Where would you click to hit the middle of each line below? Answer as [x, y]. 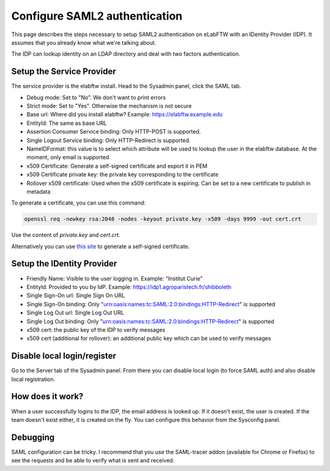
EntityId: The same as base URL [67, 123]
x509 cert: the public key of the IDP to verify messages [96, 330]
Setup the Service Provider [64, 71]
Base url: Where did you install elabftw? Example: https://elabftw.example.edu [125, 115]
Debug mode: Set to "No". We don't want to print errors [96, 97]
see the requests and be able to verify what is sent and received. [93, 461]
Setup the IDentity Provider [64, 264]
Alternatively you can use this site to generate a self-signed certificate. [101, 246]
